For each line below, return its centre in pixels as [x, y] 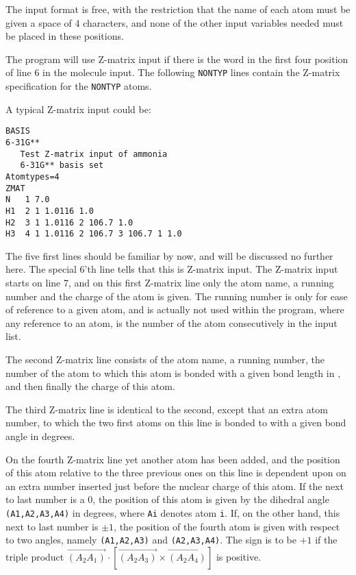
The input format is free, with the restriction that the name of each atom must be [178, 9]
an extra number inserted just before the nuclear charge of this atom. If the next [175, 486]
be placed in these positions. [65, 36]
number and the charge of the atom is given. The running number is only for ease [177, 296]
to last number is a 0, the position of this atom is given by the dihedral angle [167, 499]
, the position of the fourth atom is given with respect [227, 526]
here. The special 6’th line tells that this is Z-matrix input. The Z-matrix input [172, 269]
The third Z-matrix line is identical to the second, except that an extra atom [167, 409]
